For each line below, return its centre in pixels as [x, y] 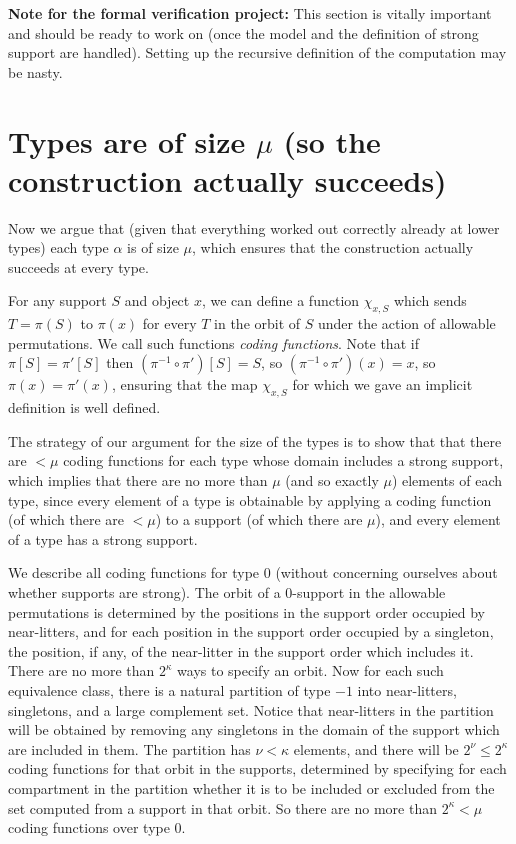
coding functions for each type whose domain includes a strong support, [283, 460]
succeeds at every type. [78, 266]
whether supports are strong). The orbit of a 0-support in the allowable [227, 592]
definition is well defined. [84, 407]
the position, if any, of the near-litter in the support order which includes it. [241, 650]
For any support [57, 300]
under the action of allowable [406, 323]
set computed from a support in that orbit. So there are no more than [222, 807]
